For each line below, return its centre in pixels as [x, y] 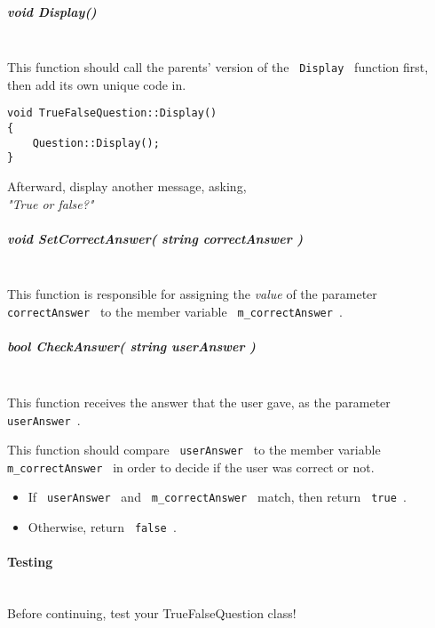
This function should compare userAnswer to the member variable [194, 450]
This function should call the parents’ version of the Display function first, [218, 67]
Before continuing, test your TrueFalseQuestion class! [152, 613]
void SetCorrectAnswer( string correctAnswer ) [155, 238]
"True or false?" [51, 203]
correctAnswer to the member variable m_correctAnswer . [175, 312]
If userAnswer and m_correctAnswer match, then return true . [217, 497]
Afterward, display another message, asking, [127, 186]
